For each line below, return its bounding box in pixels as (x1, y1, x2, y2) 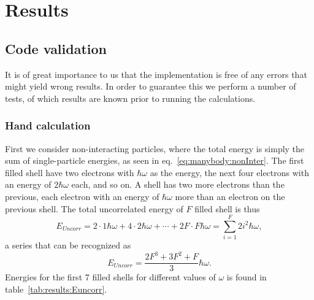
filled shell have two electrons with (5, 166, 134, 179)
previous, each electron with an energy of (5, 190, 159, 202)
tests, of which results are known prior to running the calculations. (5, 91, 256, 104)
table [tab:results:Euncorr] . (5, 283, 107, 296)
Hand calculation (5, 118, 91, 133)
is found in (226, 271, 267, 283)
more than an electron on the (175, 190, 285, 202)
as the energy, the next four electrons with (150, 166, 309, 179)
